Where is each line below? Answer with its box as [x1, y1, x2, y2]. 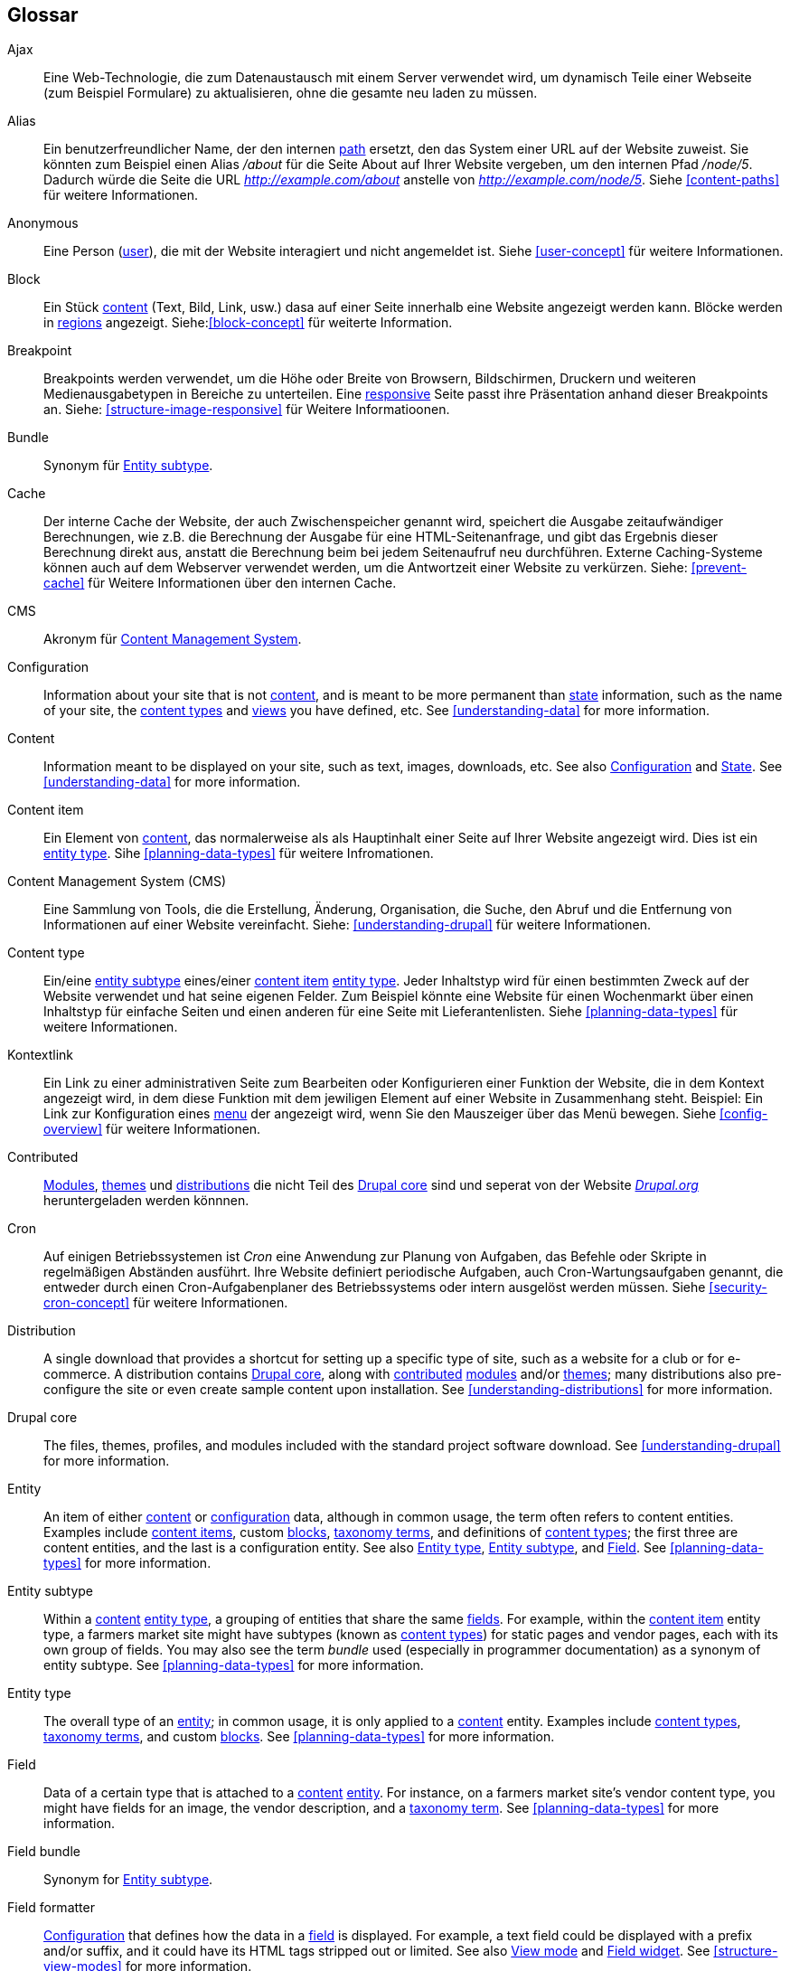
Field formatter [7, 1900, 95, 1916]
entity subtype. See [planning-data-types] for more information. [43, 1657, 424, 1674]
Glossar [7, 4, 79, 26]
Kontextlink [7, 1047, 74, 1063]
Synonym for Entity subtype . [43, 1872, 213, 1888]
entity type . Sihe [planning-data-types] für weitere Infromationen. [43, 845, 434, 862]
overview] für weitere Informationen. [43, 1121, 261, 1137]
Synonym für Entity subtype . [43, 457, 213, 474]
